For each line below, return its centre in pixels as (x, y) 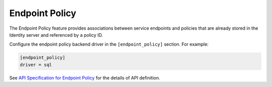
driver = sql (36, 65)
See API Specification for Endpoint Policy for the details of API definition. (85, 77)
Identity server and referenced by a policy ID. (56, 35)
